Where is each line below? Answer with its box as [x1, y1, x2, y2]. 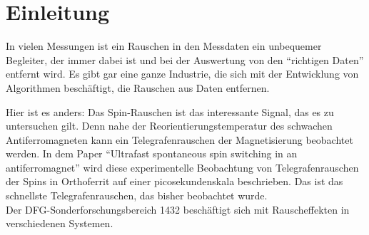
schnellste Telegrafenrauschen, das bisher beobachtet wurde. [6, 188, 268, 203]
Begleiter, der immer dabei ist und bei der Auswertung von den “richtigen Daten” [6, 52, 364, 67]
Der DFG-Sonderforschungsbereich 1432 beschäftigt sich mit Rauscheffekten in [6, 202, 350, 216]
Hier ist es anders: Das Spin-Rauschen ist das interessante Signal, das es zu [6, 104, 334, 119]
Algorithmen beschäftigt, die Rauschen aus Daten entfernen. [6, 80, 270, 95]
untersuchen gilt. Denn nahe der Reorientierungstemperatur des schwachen [6, 118, 333, 133]
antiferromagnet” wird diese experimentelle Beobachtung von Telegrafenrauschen [6, 160, 359, 174]
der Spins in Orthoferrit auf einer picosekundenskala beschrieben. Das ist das [6, 174, 343, 189]
